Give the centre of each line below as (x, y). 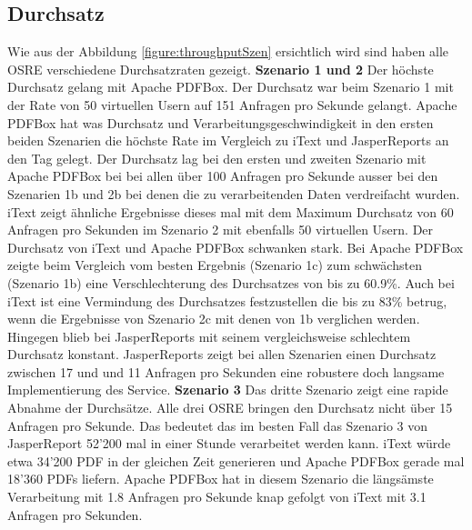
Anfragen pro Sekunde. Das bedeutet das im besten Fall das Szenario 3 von (218, 425)
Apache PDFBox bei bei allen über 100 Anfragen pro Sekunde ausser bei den (223, 176)
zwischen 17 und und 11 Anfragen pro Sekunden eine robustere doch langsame (226, 371)
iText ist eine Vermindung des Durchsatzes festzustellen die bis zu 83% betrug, (227, 300)
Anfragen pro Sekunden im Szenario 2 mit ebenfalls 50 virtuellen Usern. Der (221, 230)
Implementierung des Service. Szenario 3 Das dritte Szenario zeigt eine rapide (228, 390)
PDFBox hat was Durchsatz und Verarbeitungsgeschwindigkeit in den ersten (221, 122)
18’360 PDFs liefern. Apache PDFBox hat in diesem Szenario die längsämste (221, 479)
